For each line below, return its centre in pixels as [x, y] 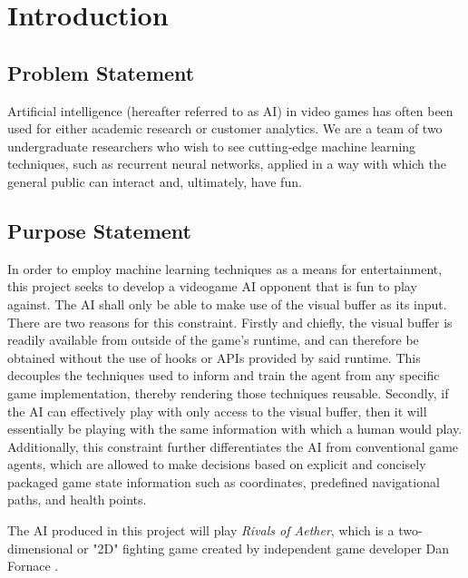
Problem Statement [101, 72]
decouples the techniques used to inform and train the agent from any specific [224, 375]
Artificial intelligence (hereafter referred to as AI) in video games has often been [230, 110]
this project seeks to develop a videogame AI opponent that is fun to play [212, 286]
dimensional [40, 548]
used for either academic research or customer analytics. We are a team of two [225, 128]
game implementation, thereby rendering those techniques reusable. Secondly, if [228, 392]
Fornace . [33, 566]
